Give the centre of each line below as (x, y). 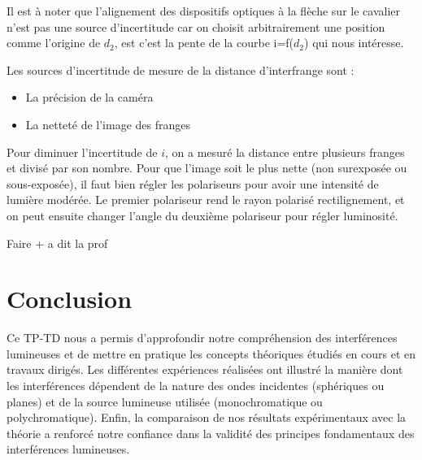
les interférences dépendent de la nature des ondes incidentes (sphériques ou (196, 386)
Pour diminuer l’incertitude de (82, 152)
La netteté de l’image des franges (108, 124)
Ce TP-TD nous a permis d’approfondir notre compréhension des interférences (202, 338)
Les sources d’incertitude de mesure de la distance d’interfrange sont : (181, 69)
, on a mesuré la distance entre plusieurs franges (285, 152)
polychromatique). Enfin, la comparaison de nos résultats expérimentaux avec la (207, 417)
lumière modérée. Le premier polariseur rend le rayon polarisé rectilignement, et (206, 200)
